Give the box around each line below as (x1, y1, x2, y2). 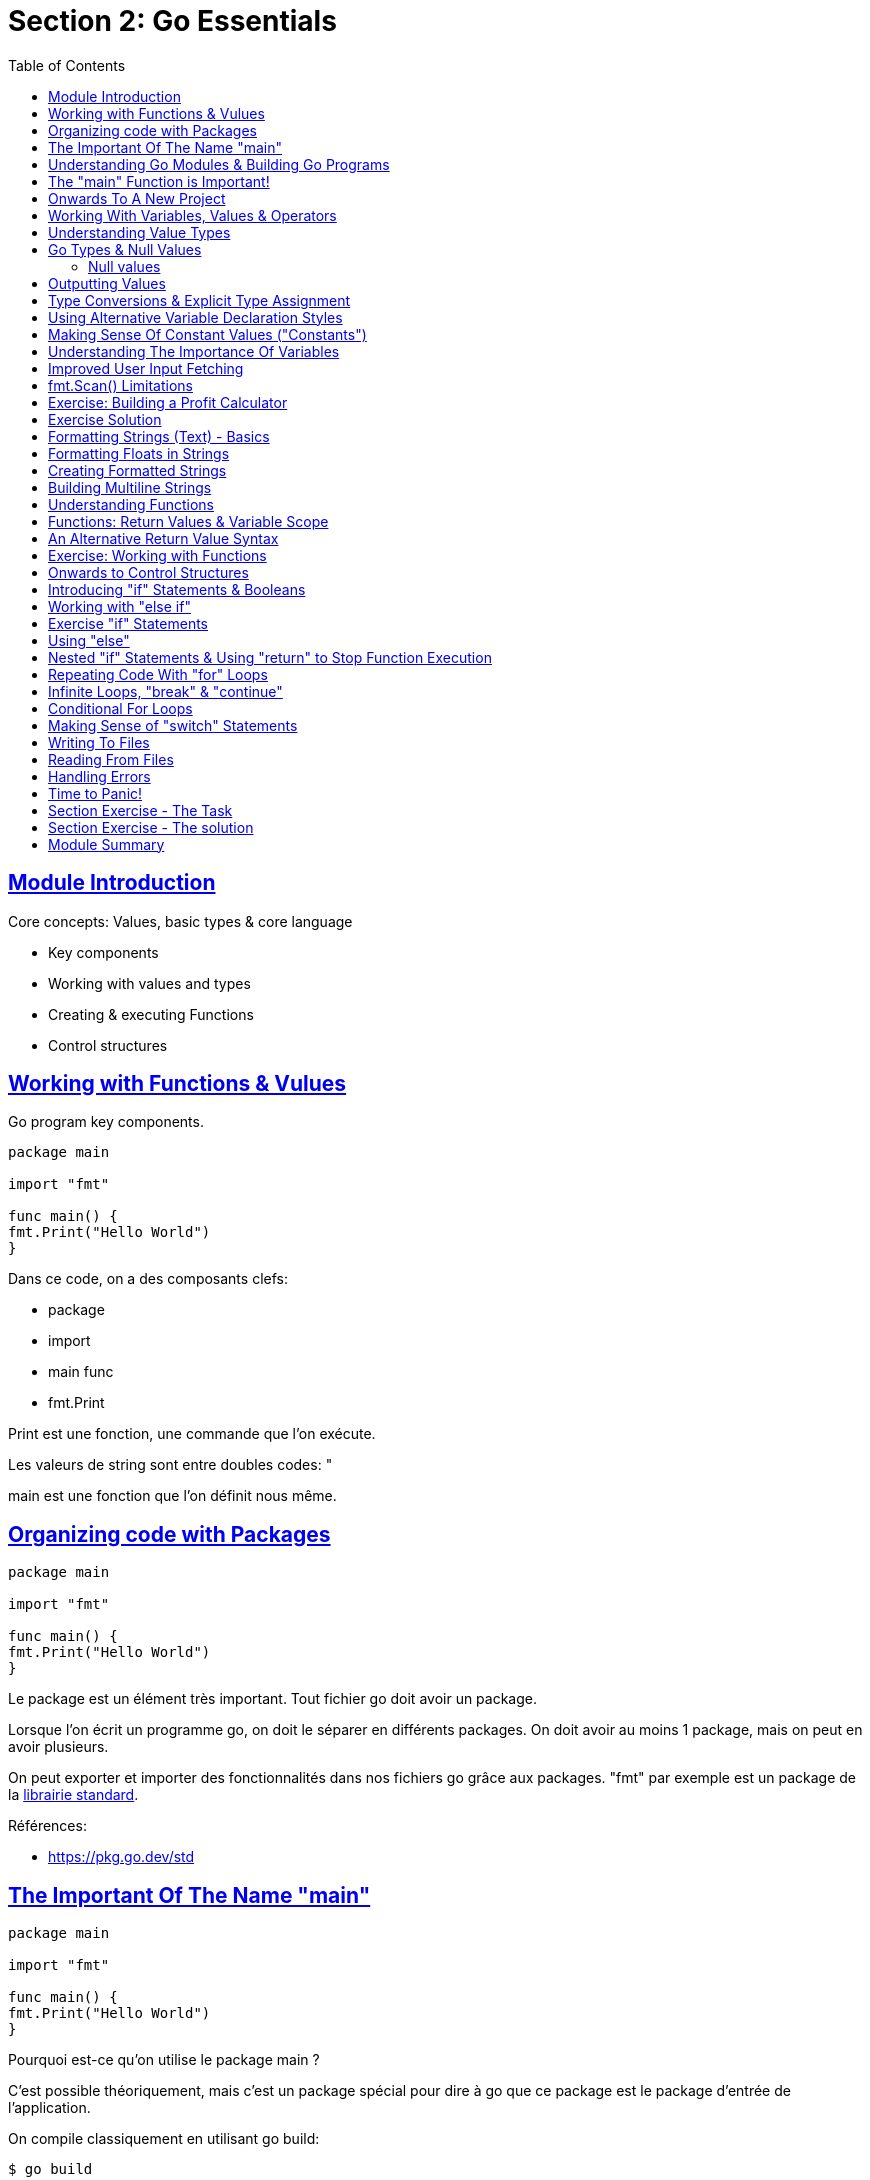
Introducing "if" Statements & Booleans (48, 580, 306, 598)
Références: (8, 1817, 87, 1835)
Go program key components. (8, 1113, 204, 1131)
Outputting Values (48, 274, 166, 292)
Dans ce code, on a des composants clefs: (8, 1270, 288, 1288)
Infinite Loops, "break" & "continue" (48, 682, 283, 700)
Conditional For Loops (48, 699, 193, 717)
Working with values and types (48, 974, 251, 992)
